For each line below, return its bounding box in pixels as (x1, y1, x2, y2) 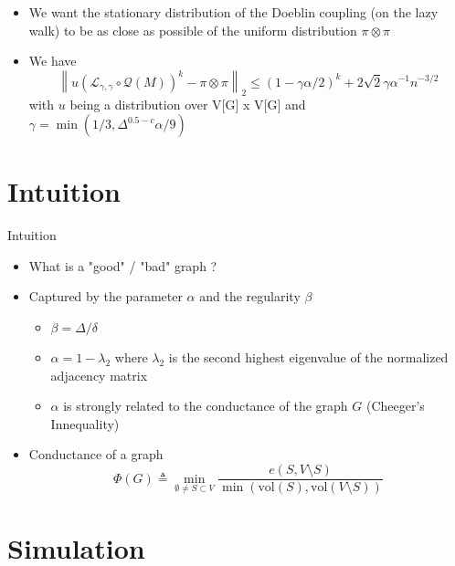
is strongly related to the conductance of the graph (63, 396, 348, 415)
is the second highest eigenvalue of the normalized (168, 348, 449, 367)
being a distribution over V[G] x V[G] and (69, 94, 306, 113)
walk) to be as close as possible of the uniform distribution (28, 20, 357, 39)
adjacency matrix (50, 365, 148, 384)
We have (28, 51, 77, 70)
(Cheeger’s (365, 396, 425, 415)
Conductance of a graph (28, 445, 164, 464)
